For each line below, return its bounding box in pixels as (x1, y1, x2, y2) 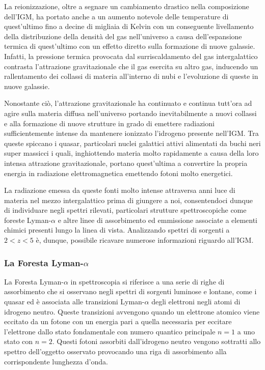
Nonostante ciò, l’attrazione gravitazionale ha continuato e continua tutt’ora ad (4, 98, 252, 108)
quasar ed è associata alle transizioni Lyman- (4, 296, 145, 307)
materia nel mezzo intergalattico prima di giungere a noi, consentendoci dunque (4, 194, 253, 205)
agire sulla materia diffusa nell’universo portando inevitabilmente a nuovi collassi (4, 107, 257, 118)
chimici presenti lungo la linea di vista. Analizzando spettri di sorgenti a (4, 224, 230, 235)
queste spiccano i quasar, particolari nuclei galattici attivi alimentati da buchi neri (4, 137, 261, 148)
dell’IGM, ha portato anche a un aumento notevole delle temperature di (4, 11, 229, 21)
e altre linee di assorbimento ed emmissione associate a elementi (58, 214, 257, 225)
